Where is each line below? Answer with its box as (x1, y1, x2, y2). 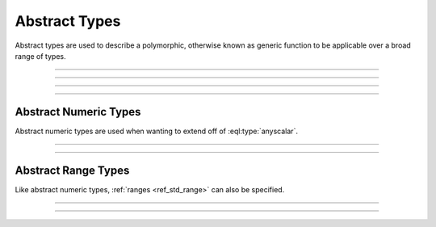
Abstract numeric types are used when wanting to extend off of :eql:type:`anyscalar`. (15, 126, 299, 136)
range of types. (15, 51, 66, 61)
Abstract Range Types (15, 163, 130, 177)
